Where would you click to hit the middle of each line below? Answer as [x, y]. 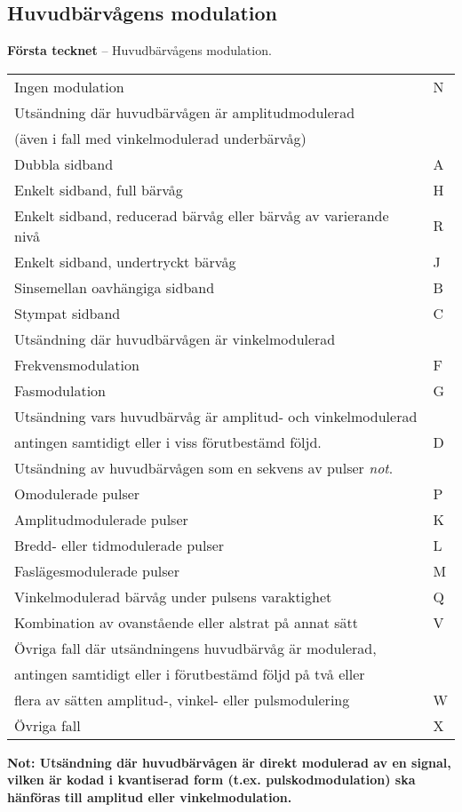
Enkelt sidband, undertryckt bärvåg [125, 261]
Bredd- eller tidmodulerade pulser [119, 545]
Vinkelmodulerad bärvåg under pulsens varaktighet [173, 596]
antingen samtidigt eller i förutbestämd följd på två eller [190, 673]
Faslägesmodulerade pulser [97, 570]
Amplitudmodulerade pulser [101, 519]
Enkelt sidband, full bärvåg [99, 189]
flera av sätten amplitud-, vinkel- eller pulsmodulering [182, 699]
